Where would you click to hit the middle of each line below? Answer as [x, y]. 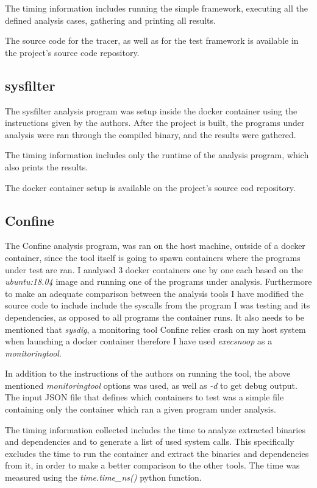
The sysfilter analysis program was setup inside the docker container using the [151, 110]
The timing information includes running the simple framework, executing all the [156, 8]
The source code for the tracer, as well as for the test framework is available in [152, 40]
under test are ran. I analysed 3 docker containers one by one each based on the [154, 269]
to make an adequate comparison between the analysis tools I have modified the [154, 293]
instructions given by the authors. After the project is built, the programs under [155, 123]
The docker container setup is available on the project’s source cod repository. [150, 187]
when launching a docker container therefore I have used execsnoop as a [139, 341]
